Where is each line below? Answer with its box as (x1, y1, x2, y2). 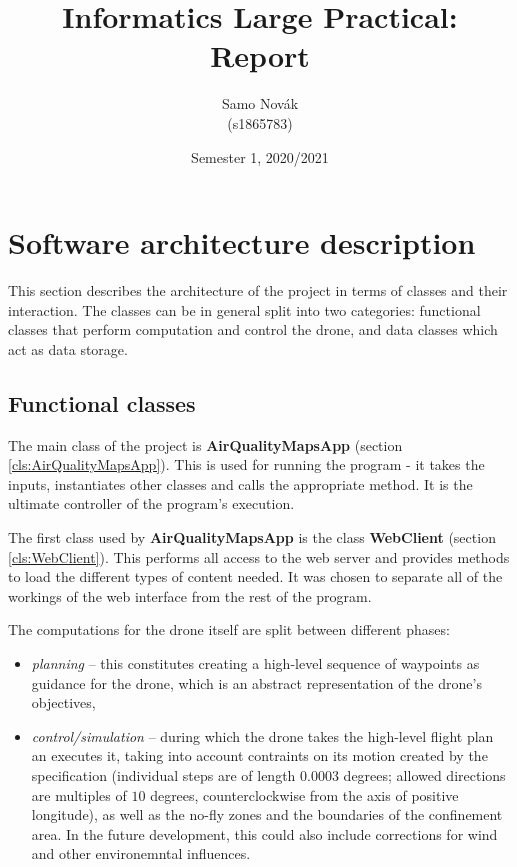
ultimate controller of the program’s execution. (8, 493, 295, 514)
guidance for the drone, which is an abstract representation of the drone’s (31, 672, 482, 693)
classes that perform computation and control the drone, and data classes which (8, 319, 498, 340)
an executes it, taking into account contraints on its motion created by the (31, 745, 488, 766)
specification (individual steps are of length (31, 764, 296, 785)
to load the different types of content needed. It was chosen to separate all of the (8, 566, 503, 587)
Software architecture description (8, 222, 476, 263)
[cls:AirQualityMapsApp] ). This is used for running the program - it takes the (8, 454, 485, 475)
